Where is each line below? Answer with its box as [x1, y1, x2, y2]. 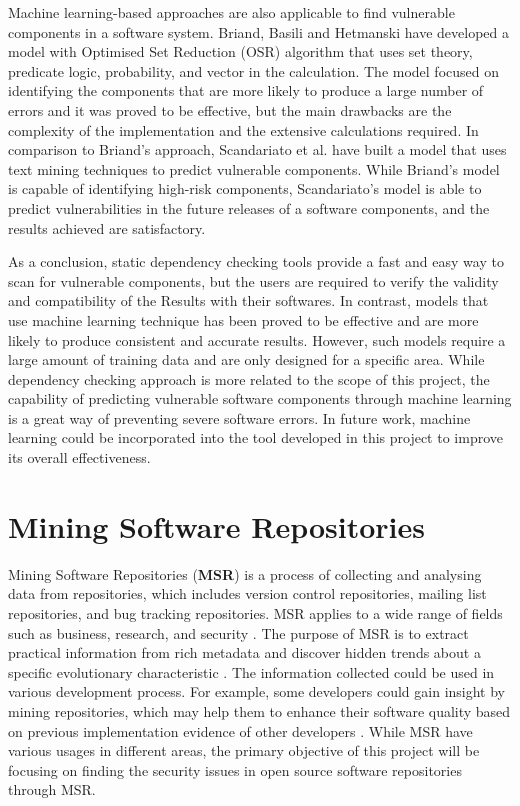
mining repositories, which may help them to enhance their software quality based [8, 700, 511, 721]
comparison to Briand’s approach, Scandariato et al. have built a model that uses [8, 139, 507, 160]
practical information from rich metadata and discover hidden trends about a [8, 642, 481, 663]
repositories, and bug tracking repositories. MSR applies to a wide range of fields [8, 602, 503, 623]
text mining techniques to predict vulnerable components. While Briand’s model [8, 158, 500, 179]
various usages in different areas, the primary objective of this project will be [8, 740, 480, 761]
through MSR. [8, 779, 96, 800]
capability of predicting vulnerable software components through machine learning [8, 388, 512, 409]
